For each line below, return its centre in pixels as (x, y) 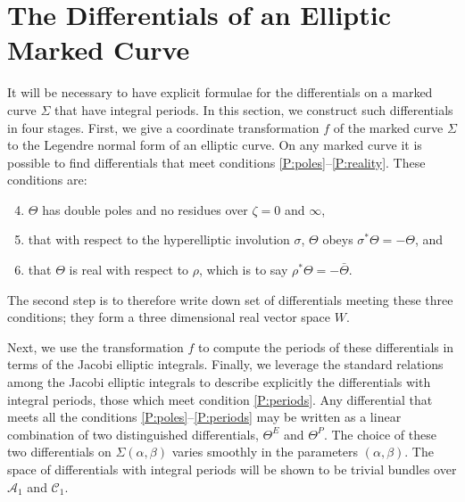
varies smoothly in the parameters (265, 452)
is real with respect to (129, 270)
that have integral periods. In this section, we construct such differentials (253, 109)
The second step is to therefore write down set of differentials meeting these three (230, 299)
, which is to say (244, 270)
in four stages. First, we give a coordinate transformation (163, 127)
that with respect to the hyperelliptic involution (159, 239)
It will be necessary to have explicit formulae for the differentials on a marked (220, 92)
